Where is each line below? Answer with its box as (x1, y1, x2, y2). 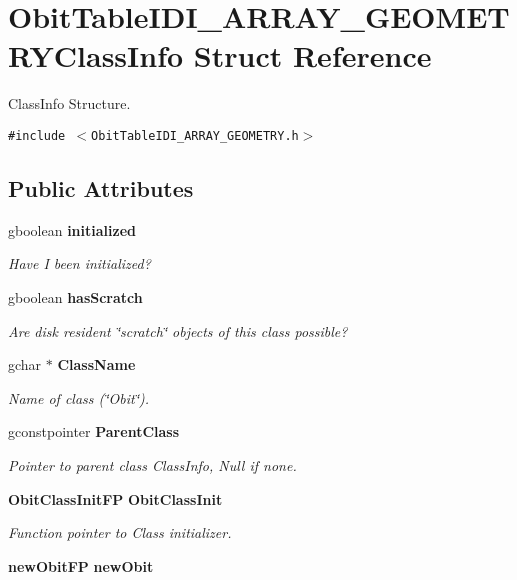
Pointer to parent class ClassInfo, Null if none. (8, 454, 297, 475)
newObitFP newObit (8, 555, 154, 576)
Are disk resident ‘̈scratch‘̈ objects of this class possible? (8, 320, 348, 341)
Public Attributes (8, 172, 194, 203)
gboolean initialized (8, 219, 136, 240)
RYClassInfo (8, 35, 184, 76)
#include (8, 128, 66, 143)
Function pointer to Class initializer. (8, 522, 232, 543)
